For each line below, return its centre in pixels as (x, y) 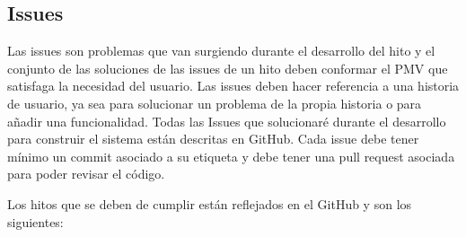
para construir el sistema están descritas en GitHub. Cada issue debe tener (213, 139)
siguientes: (35, 221)
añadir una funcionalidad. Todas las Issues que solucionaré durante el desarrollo (227, 121)
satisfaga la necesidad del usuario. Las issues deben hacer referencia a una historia (233, 86)
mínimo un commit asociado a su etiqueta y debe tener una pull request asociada (231, 156)
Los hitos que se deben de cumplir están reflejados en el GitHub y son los (210, 203)
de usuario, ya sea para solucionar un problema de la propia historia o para (215, 103)
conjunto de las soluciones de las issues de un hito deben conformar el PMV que (228, 68)
